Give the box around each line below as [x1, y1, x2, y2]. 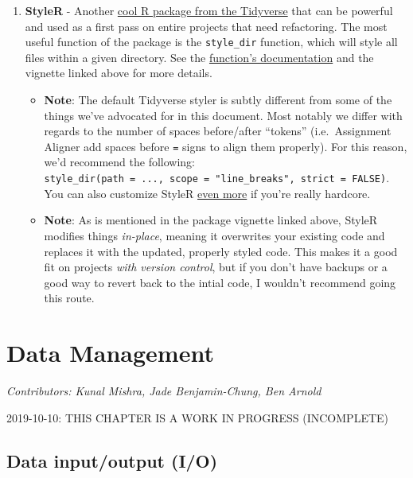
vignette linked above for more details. [25, 64, 212, 81]
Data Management [6, 336, 214, 369]
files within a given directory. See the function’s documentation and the [25, 49, 374, 65]
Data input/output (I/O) [6, 448, 218, 472]
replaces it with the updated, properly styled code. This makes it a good [44, 243, 398, 259]
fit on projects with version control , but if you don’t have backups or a [44, 258, 388, 275]
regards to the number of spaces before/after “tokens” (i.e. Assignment [44, 122, 392, 139]
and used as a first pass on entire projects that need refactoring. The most [25, 17, 388, 34]
